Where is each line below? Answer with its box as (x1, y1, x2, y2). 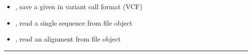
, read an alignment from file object (15, 34, 121, 44)
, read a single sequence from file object (15, 17, 133, 27)
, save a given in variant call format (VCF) (15, 1, 142, 11)
